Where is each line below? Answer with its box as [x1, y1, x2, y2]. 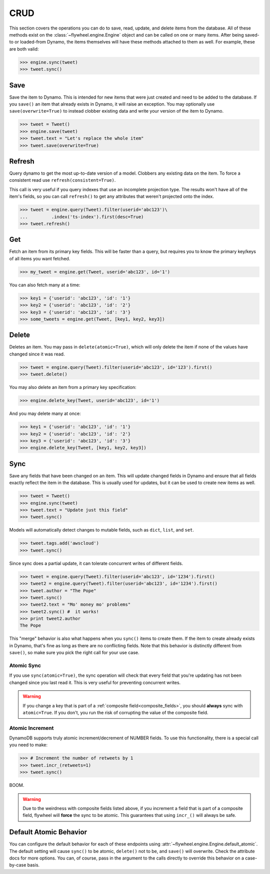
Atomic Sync [9, 662, 41, 669]
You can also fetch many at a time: [9, 282, 80, 288]
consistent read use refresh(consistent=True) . [9, 177, 116, 183]
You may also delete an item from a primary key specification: [9, 384, 137, 390]
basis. [27, 862, 40, 868]
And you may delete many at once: [9, 410, 81, 416]
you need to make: [9, 742, 47, 748]
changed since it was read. [9, 351, 65, 357]
